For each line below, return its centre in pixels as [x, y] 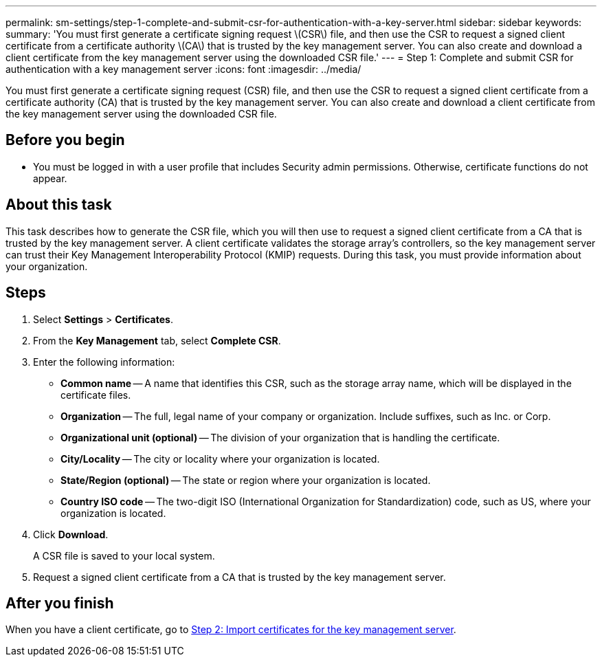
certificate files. [96, 395]
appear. [50, 178]
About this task [59, 205]
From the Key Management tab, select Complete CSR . [157, 340]
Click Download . [71, 534]
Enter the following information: [104, 362]
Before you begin [65, 140]
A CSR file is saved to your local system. [124, 555]
